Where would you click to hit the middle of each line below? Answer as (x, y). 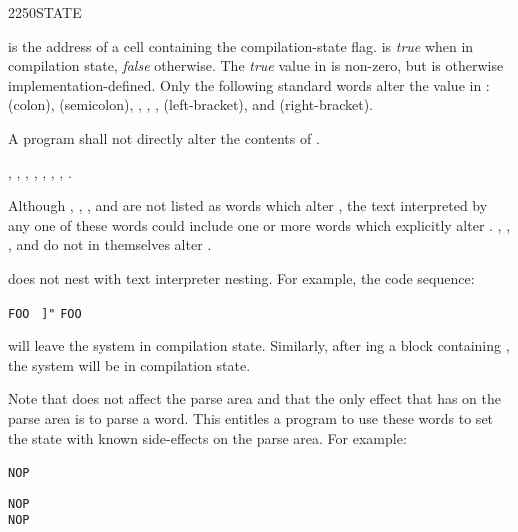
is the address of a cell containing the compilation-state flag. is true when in (241, 45)
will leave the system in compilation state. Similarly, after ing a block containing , (259, 345)
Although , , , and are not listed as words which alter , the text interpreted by (248, 205)
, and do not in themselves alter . (110, 244)
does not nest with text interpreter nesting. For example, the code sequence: (241, 277)
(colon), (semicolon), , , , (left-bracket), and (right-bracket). (190, 104)
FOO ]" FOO (45, 313)
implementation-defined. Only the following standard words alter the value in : (249, 84)
